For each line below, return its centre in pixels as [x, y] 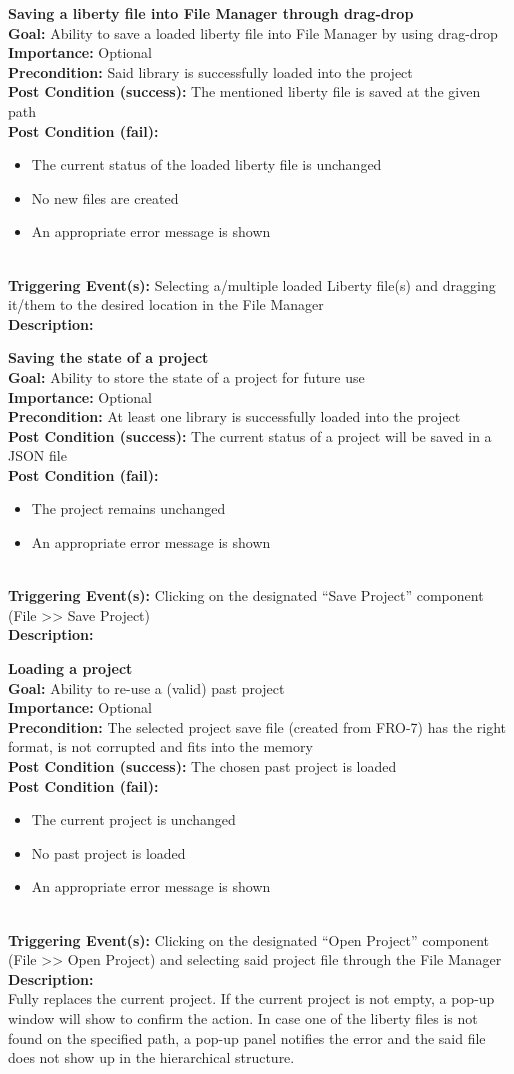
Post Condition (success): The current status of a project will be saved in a [250, 435]
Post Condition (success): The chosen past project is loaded [202, 766]
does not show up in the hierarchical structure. [151, 1057]
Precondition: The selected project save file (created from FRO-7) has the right [257, 726]
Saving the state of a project [108, 357]
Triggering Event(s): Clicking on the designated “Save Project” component [246, 595]
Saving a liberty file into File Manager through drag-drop [211, 13]
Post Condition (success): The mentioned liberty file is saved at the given [244, 91]
